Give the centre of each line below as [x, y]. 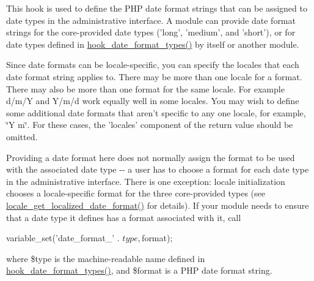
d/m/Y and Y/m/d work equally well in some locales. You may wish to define [153, 101]
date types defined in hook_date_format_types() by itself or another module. [153, 44]
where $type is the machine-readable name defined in [106, 258]
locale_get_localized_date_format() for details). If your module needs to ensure [158, 205]
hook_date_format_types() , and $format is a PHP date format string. [139, 270]
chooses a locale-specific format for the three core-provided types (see [136, 193]
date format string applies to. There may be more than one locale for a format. [154, 76]
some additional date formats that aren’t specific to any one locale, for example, [156, 112]
